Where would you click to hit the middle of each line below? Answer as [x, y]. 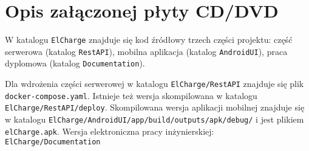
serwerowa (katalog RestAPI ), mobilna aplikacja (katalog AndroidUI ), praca [146, 51]
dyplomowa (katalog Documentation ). [75, 63]
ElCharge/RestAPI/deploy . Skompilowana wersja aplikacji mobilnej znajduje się [155, 107]
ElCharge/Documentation [53, 142]
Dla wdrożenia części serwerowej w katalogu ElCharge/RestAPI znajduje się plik [154, 84]
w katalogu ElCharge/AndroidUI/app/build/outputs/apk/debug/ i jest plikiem [154, 119]
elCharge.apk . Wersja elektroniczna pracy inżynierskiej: [110, 131]
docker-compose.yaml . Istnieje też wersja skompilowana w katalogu [131, 95]
